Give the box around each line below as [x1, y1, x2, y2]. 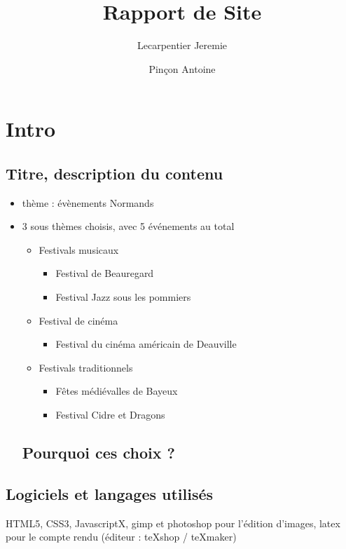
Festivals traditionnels [39, 360, 133, 374]
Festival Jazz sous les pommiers [55, 290, 191, 304]
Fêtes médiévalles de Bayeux [55, 384, 178, 398]
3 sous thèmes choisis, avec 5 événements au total [22, 219, 235, 233]
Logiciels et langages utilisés [6, 482, 214, 504]
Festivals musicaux [39, 242, 119, 257]
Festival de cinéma [39, 313, 118, 327]
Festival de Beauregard [55, 266, 154, 280]
